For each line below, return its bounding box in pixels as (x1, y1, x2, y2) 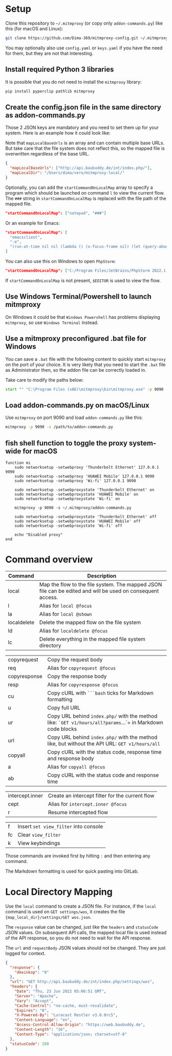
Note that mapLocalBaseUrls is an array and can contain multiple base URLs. (5, 140, 165, 146)
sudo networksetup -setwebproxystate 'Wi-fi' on (14, 496, 120, 501)
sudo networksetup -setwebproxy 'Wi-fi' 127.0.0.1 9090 (14, 478, 137, 483)
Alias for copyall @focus (47, 763, 105, 770)
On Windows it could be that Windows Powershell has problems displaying (5, 314, 160, 320)
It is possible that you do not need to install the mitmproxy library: (5, 79, 142, 85)
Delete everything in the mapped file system (39, 635, 146, 642)
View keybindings (17, 839, 60, 847)
